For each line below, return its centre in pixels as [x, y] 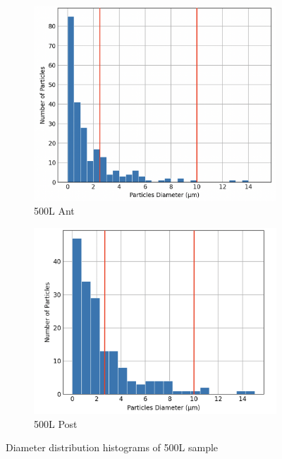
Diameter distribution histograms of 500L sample [112, 447]
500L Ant [54, 211]
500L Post [56, 423]
